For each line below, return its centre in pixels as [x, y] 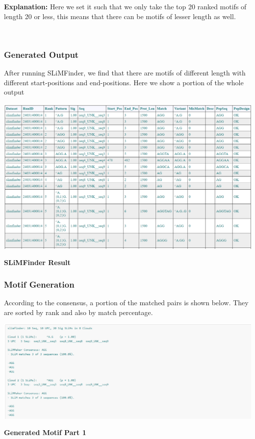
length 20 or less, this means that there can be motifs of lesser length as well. [120, 16]
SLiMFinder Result [37, 262]
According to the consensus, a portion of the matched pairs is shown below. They [126, 302]
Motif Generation [39, 284]
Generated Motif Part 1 [45, 432]
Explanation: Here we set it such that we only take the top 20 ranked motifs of [125, 6]
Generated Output [41, 54]
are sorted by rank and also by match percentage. [78, 312]
